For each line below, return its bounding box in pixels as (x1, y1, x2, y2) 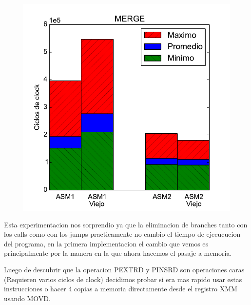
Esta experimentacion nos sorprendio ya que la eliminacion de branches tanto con (4, 219, 248, 229)
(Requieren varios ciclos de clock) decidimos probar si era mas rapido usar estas (4, 274, 242, 284)
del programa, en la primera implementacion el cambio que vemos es (4, 238, 209, 248)
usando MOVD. (4, 293, 51, 303)
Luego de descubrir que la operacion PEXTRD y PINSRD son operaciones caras (4, 264, 245, 274)
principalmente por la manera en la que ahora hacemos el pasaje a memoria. (4, 248, 232, 258)
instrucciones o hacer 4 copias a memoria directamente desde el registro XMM (4, 284, 237, 294)
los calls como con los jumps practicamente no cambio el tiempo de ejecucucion (4, 229, 241, 239)
